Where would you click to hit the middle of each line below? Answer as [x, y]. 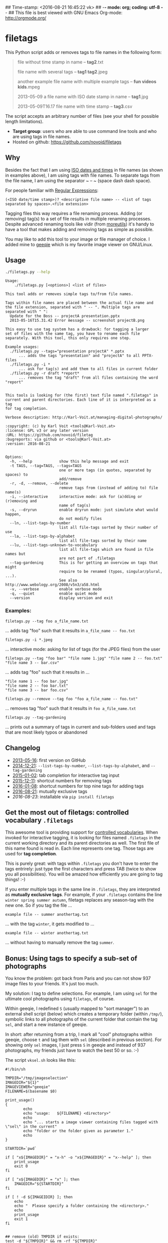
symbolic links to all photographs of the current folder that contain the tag [81, 1019]
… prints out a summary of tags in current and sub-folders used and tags [80, 726]
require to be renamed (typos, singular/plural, [111, 572]
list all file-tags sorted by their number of [108, 528]
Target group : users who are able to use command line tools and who [85, 131]
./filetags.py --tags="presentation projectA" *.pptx [67, 351]
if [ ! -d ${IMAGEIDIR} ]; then [39, 1197]
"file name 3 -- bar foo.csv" [37, 690]
